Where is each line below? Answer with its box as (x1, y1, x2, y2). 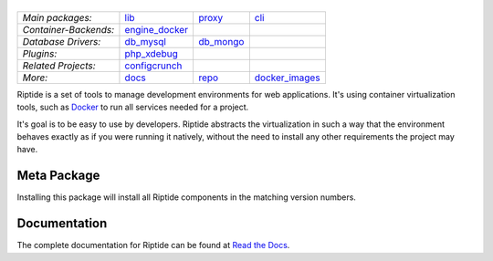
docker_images (254, 71, 320, 84)
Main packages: (22, 11, 92, 24)
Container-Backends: (22, 23, 115, 36)
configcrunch (124, 59, 183, 72)
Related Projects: (22, 59, 96, 72)
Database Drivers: (22, 35, 101, 47)
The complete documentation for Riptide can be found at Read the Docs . (16, 240, 290, 251)
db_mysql (124, 35, 166, 47)
